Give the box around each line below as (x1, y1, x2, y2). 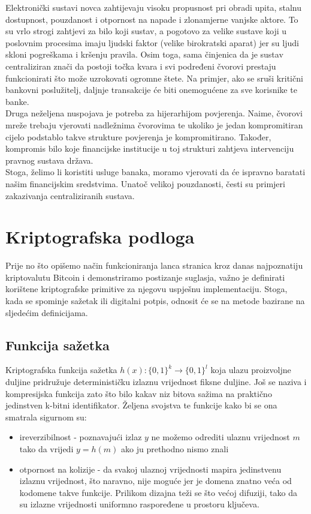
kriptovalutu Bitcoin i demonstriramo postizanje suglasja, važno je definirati (5, 270, 285, 283)
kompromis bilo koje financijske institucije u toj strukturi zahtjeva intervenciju (5, 142, 294, 155)
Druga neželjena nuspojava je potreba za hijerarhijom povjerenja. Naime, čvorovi (5, 107, 303, 119)
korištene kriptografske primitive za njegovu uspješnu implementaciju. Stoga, (5, 282, 288, 295)
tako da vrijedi (19, 442, 74, 455)
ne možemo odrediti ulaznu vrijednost (151, 431, 290, 443)
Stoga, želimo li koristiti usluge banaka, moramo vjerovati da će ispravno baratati (5, 166, 306, 178)
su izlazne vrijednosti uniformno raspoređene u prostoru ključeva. (19, 498, 259, 510)
